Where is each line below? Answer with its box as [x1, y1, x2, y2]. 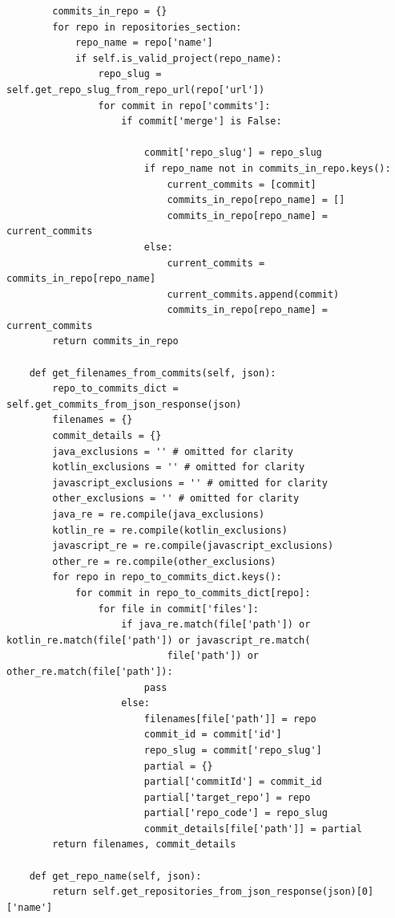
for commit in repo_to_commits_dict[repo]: [75, 587, 311, 599]
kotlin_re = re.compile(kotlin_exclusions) [52, 524, 288, 536]
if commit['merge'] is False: [121, 116, 282, 128]
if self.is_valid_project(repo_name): [75, 52, 282, 64]
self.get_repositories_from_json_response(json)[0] [92, 886, 374, 898]
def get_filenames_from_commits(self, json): [29, 367, 276, 379]
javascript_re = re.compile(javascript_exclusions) [52, 540, 334, 552]
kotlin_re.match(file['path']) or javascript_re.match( [6, 634, 311, 646]
